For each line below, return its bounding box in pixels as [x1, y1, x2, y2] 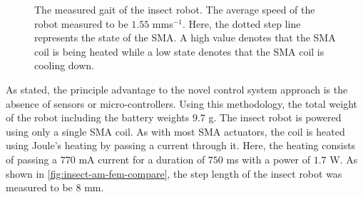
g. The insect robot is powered [208, 110, 342, 125]
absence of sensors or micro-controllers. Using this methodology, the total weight [6, 96, 358, 111]
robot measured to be [34, 16, 128, 31]
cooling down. [34, 58, 95, 73]
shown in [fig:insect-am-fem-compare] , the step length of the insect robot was [6, 166, 342, 181]
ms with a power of [226, 151, 311, 166]
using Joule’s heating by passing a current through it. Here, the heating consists [6, 138, 356, 153]
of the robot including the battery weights [6, 110, 190, 125]
